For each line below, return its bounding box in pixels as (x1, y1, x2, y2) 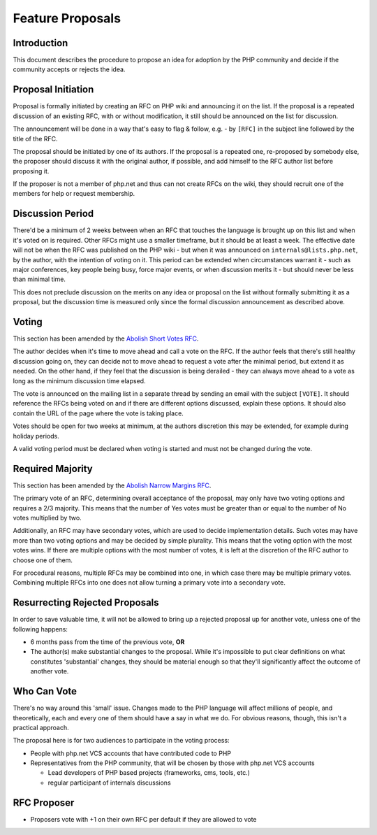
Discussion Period (13, 208, 94, 220)
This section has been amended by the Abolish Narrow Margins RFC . (13, 481, 212, 490)
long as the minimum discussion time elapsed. (13, 376, 146, 385)
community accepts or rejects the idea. (13, 65, 126, 73)
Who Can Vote (13, 685, 77, 697)
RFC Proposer (13, 797, 75, 808)
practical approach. (13, 723, 69, 731)
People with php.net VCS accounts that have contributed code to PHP (30, 749, 232, 757)
